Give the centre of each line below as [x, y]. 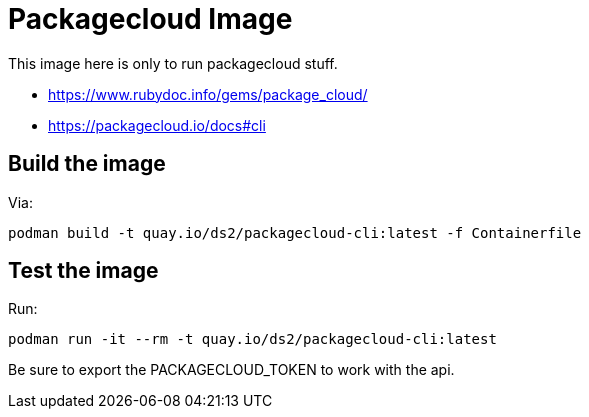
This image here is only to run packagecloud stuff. [173, 63]
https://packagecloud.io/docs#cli [157, 125]
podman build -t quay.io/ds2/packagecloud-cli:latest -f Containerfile [295, 232]
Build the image [87, 164]
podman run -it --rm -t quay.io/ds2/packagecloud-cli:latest [252, 339]
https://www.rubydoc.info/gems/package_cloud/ [208, 94]
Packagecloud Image [150, 19]
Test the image [83, 271]
